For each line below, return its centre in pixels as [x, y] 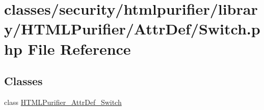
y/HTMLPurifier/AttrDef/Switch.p [132, 29]
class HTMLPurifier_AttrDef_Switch [63, 102]
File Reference [79, 48]
